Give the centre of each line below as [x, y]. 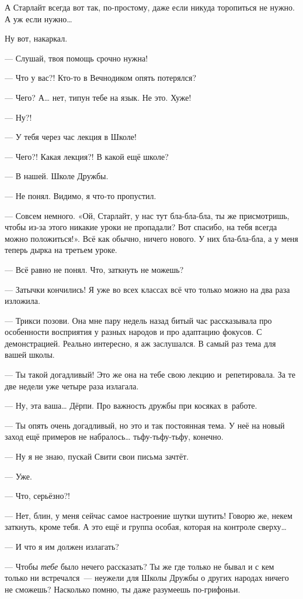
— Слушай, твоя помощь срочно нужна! [76, 58]
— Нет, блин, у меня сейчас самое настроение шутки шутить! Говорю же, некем [149, 515]
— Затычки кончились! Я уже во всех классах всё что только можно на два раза [147, 289]
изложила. [22, 301]
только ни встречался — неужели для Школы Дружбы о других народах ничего [147, 578]
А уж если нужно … [39, 18]
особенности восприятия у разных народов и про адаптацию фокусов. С [133, 332]
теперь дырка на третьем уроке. [61, 250]
